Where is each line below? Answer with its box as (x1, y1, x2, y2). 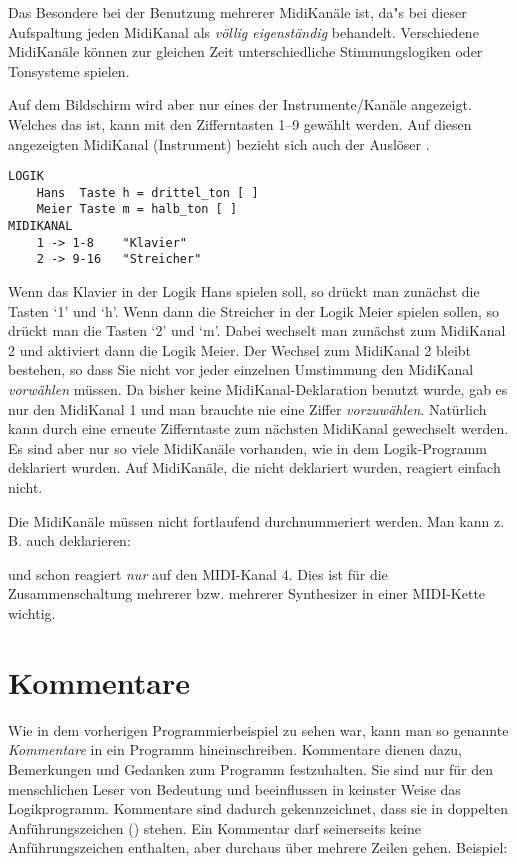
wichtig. (8, 603, 56, 623)
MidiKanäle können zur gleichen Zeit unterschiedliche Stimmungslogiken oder (8, 41, 483, 62)
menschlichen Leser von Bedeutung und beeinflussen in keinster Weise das (8, 778, 461, 799)
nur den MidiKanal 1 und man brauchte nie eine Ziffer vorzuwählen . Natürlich (8, 398, 487, 419)
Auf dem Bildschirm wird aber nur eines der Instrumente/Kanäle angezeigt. (8, 94, 472, 115)
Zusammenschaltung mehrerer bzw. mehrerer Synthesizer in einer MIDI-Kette (8, 583, 486, 604)
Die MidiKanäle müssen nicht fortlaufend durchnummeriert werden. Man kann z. (8, 510, 505, 531)
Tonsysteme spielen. (8, 60, 130, 81)
